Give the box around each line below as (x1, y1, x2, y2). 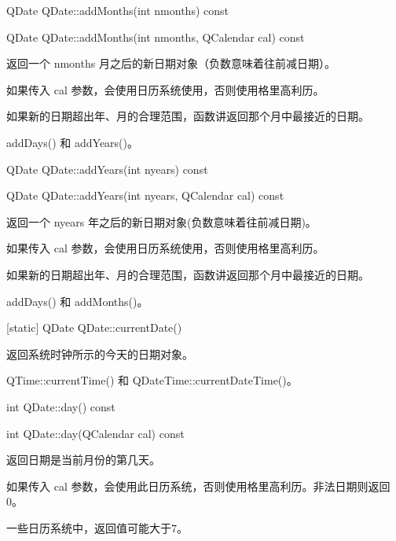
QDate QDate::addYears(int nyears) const (6, 160, 208, 177)
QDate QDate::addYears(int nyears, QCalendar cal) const (6, 187, 284, 204)
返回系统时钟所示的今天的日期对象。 (6, 345, 193, 362)
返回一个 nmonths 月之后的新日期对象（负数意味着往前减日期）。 (6, 55, 335, 72)
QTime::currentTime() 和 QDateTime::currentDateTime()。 (6, 372, 298, 388)
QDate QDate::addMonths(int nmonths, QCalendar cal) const (6, 28, 305, 45)
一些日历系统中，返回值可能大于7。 (6, 519, 188, 535)
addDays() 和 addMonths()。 (6, 293, 148, 309)
